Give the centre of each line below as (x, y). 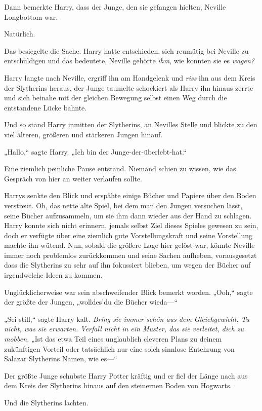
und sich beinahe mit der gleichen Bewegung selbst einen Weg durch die (116, 98)
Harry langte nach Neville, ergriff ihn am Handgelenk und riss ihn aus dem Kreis (130, 77)
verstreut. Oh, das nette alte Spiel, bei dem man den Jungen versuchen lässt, (123, 205)
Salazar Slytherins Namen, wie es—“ (61, 359)
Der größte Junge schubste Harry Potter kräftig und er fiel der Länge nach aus (126, 375)
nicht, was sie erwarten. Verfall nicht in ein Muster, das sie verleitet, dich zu (124, 329)
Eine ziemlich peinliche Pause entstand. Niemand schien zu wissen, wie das (120, 169)
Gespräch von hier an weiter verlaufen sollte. (73, 178)
